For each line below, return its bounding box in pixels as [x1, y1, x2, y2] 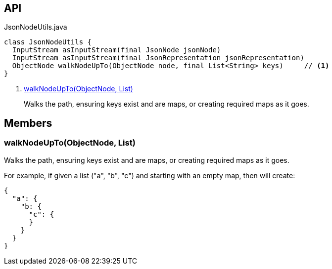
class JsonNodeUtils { [4, 38, 92, 46]
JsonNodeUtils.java [4, 23, 67, 32]
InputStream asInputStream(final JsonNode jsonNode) [12, 46, 221, 54]
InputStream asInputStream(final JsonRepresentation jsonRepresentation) [12, 54, 304, 62]
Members [4, 116, 52, 129]
